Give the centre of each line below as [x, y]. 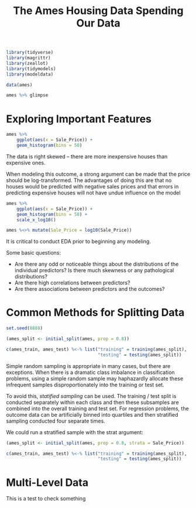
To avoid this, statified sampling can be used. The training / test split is [91, 396]
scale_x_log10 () [37, 220]
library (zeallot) [27, 63]
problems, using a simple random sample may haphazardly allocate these [94, 378]
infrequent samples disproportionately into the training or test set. [85, 385]
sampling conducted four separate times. [56, 421]
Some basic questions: [34, 253]
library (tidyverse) [30, 53]
